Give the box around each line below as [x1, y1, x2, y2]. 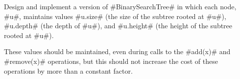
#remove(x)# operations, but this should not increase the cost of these [4, 56, 218, 66]
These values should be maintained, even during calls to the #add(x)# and [4, 46, 231, 57]
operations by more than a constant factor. [4, 65, 133, 76]
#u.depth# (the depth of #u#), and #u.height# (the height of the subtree [4, 20, 233, 31]
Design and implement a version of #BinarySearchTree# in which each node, [4, 1, 237, 11]
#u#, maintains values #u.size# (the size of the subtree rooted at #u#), [4, 11, 226, 21]
